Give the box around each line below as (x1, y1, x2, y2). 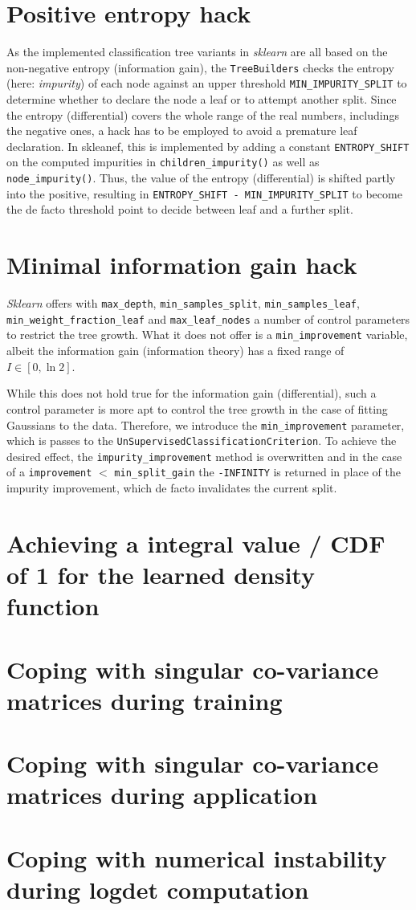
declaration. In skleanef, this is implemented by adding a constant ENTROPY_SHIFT (6, 137, 410, 154)
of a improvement (6, 463, 92, 480)
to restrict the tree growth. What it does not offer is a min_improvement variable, (6, 326, 408, 343)
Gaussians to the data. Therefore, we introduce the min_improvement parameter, (6, 416, 405, 433)
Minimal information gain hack (6, 248, 357, 281)
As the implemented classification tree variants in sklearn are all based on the (6, 43, 388, 60)
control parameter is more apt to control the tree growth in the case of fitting (6, 400, 388, 417)
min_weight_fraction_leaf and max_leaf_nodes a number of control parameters (6, 310, 410, 327)
